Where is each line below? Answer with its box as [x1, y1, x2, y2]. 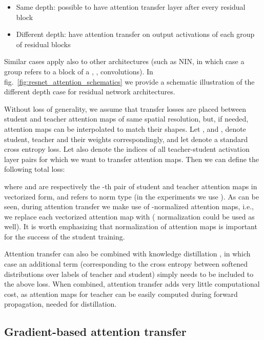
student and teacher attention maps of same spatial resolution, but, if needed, [4, 113, 249, 124]
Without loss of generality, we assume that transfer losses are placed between [4, 103, 247, 114]
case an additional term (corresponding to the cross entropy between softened [4, 258, 248, 269]
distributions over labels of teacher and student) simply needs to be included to [4, 268, 254, 279]
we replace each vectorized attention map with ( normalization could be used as [4, 211, 255, 222]
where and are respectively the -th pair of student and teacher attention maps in [4, 181, 257, 191]
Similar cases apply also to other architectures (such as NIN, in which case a [4, 56, 245, 67]
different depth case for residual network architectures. [4, 86, 175, 97]
